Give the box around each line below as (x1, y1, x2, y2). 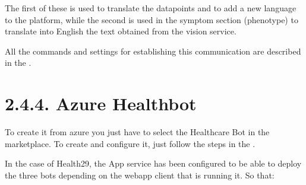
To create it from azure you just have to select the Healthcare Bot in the (5, 126, 270, 138)
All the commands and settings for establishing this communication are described (5, 44, 301, 57)
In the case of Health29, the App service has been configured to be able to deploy (5, 157, 302, 170)
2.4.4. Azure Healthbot (5, 91, 197, 116)
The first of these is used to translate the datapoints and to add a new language (5, 2, 296, 14)
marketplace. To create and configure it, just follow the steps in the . (5, 137, 255, 149)
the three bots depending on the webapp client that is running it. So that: (5, 168, 275, 181)
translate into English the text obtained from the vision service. (5, 25, 236, 37)
